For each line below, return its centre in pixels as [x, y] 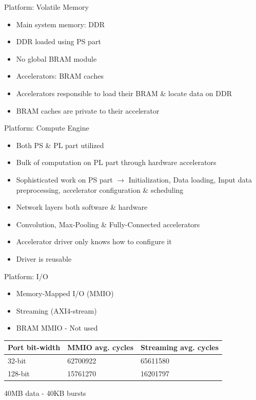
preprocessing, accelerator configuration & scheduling [100, 189]
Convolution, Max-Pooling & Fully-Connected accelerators [108, 224]
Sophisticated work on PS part [64, 179]
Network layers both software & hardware [82, 207]
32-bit [17, 361]
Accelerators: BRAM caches [60, 76]
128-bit [19, 374]
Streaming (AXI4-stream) [56, 310]
